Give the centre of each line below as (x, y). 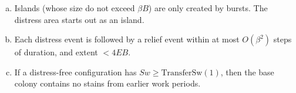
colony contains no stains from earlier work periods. (107, 83)
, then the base (247, 72)
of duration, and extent (56, 52)
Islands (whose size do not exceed (75, 8)
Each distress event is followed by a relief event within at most (127, 39)
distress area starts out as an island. (79, 19)
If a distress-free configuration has (75, 72)
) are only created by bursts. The (208, 8)
